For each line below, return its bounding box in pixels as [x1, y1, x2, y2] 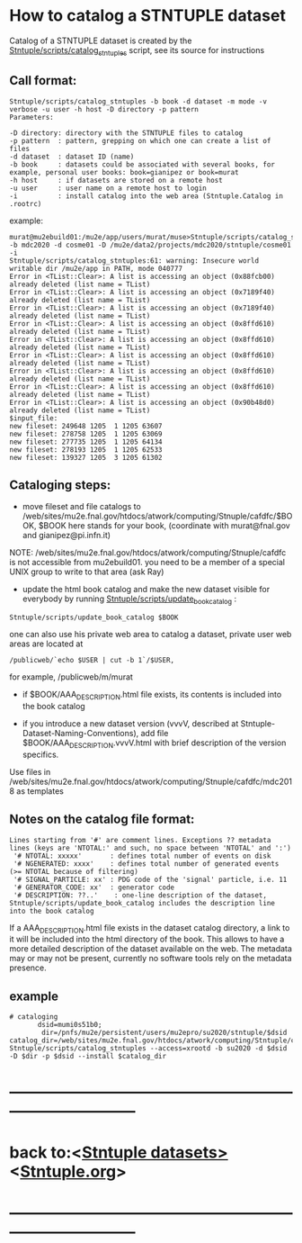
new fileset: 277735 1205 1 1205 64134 [9, 437, 164, 446]
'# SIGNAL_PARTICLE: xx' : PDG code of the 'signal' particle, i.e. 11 [13, 875, 288, 884]
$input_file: [9, 413, 58, 423]
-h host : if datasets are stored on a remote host [9, 176, 223, 185]
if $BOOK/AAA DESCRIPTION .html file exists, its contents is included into [22, 689, 282, 702]
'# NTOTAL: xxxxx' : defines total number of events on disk [13, 851, 271, 860]
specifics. [22, 749, 59, 760]
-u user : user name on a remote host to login [9, 184, 207, 193]
